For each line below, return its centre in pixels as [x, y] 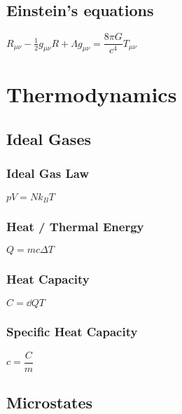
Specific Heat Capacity [72, 332]
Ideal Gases [49, 139]
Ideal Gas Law [48, 173]
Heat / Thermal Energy [75, 227]
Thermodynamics [92, 94]
